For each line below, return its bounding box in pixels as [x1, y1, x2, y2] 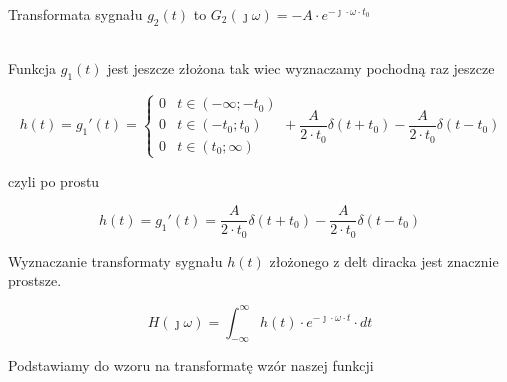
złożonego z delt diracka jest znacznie [269, 250, 499, 271]
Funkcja [8, 58, 57, 79]
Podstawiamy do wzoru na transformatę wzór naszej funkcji [8, 355, 374, 376]
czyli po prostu [8, 170, 100, 191]
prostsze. [8, 270, 62, 291]
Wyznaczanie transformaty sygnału [8, 250, 223, 271]
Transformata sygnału [8, 4, 143, 24]
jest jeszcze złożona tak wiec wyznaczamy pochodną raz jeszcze [107, 58, 495, 79]
